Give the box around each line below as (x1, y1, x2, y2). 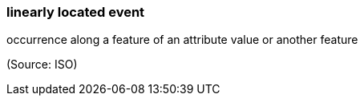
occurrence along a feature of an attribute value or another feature (6, 33, 358, 47)
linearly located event (6, 4, 145, 20)
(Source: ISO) (6, 57, 78, 72)
